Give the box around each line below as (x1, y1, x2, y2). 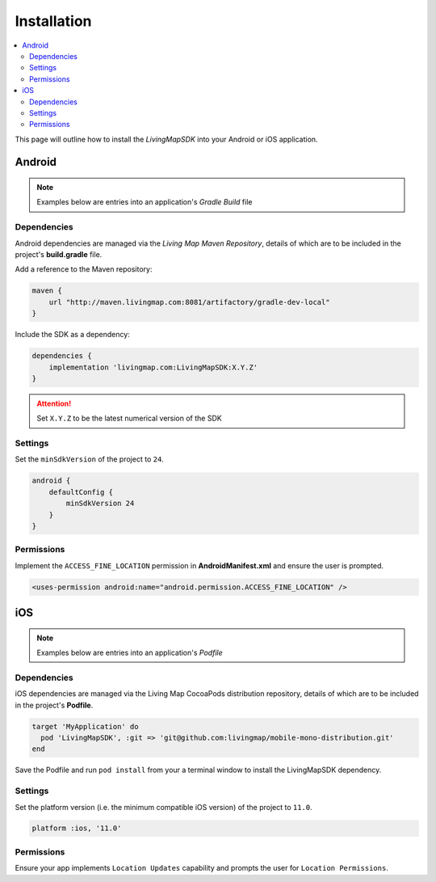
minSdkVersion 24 (65, 499, 135, 509)
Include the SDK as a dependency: (15, 330, 131, 340)
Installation (15, 12, 92, 30)
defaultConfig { (48, 487, 113, 496)
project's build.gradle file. (15, 250, 103, 259)
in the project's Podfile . (15, 700, 94, 710)
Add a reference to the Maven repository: (15, 264, 153, 274)
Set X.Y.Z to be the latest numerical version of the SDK (36, 413, 222, 424)
